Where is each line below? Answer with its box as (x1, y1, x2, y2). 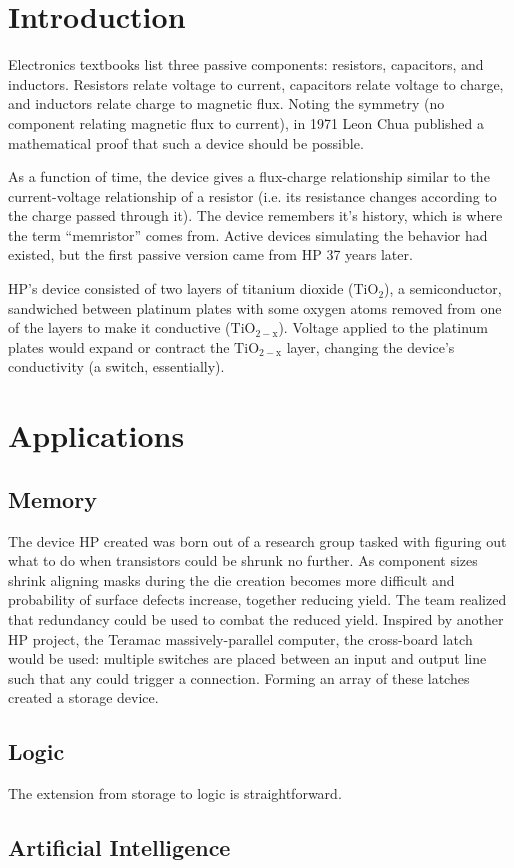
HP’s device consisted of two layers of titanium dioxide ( (8, 278, 354, 299)
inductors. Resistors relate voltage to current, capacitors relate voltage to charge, (8, 73, 504, 94)
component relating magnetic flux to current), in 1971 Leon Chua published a (8, 112, 485, 133)
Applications (8, 415, 185, 456)
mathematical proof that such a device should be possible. (8, 132, 364, 153)
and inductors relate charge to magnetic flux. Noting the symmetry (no (8, 93, 445, 114)
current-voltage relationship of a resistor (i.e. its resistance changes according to (8, 185, 497, 206)
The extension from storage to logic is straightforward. (8, 783, 342, 804)
